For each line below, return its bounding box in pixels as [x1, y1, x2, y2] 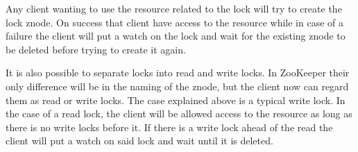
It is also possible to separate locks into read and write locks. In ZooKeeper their [6, 65, 350, 80]
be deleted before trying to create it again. [6, 42, 186, 56]
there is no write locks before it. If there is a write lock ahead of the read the [6, 119, 333, 134]
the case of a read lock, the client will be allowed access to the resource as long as [6, 106, 352, 121]
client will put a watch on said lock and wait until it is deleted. [6, 133, 273, 148]
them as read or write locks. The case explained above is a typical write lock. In [6, 92, 346, 107]
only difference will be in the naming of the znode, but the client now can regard [6, 78, 349, 93]
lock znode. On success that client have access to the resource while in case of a [6, 15, 344, 29]
